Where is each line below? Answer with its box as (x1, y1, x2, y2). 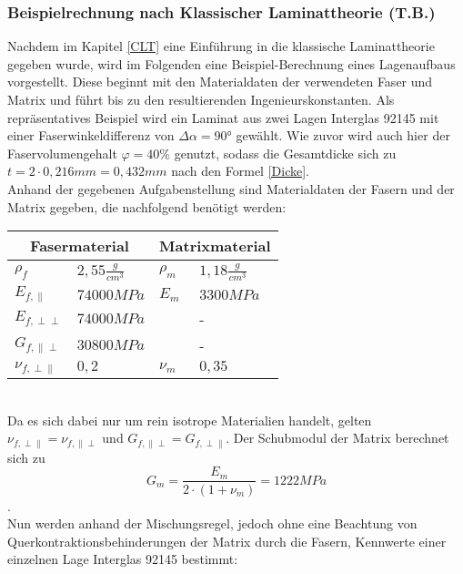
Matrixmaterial (159, 235, 271, 257)
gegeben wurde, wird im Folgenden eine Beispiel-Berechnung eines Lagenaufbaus (7, 54, 456, 73)
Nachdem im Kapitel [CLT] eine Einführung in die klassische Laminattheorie (7, 36, 435, 56)
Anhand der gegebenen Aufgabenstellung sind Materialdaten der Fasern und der (7, 179, 455, 198)
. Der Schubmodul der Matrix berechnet (226, 428, 449, 447)
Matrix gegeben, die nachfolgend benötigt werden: (7, 197, 287, 216)
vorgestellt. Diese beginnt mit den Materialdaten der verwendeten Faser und (7, 72, 433, 91)
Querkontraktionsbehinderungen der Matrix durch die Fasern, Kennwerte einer (7, 531, 447, 550)
